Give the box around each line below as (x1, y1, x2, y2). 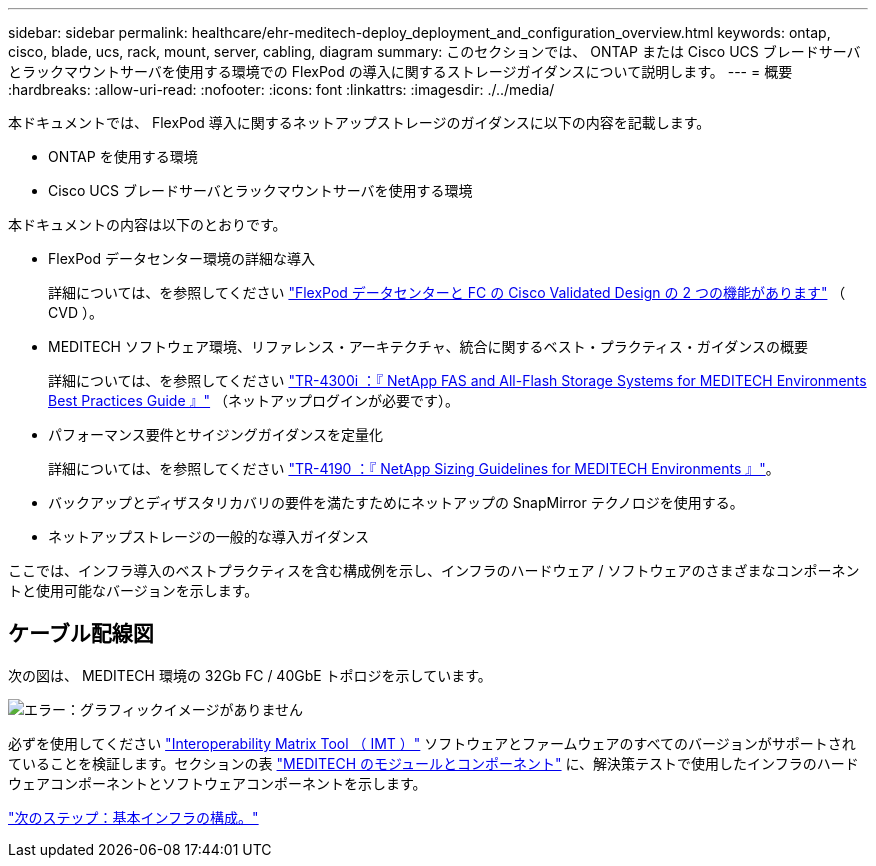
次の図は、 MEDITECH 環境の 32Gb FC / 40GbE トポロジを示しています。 (8, 666, 492, 684)
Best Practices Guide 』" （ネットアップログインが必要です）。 (48, 392, 460, 409)
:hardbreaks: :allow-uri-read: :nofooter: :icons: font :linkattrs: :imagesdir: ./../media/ (8, 81, 555, 98)
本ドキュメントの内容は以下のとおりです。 (8, 216, 287, 233)
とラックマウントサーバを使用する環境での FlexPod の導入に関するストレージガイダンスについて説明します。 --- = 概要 (8, 63, 793, 80)
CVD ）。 (48, 304, 103, 321)
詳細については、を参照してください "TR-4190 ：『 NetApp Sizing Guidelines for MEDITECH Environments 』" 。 (48, 460, 780, 477)
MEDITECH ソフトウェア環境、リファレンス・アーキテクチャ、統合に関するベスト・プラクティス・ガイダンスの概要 (48, 338, 809, 355)
